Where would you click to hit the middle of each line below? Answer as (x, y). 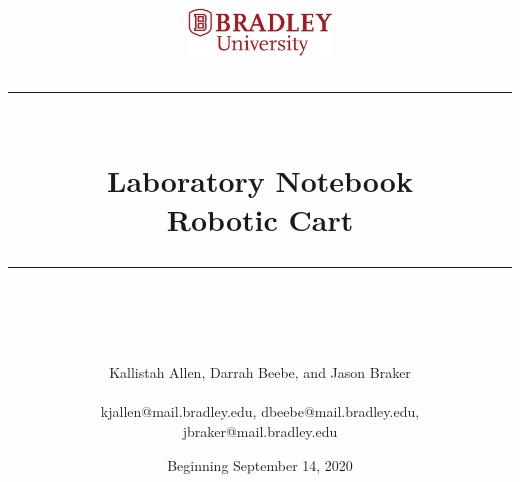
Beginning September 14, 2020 (260, 464)
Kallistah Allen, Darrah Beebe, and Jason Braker (260, 372)
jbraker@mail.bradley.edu (260, 430)
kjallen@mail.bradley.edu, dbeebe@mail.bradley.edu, (260, 411)
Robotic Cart (260, 218)
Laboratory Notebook (260, 179)
